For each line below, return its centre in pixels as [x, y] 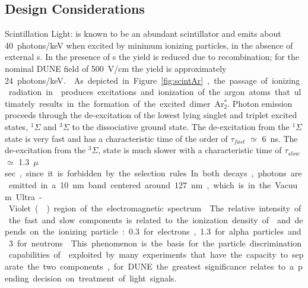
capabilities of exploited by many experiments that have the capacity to [148, 254]
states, [17, 126]
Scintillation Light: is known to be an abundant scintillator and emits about [143, 34]
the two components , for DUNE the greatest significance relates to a [161, 266]
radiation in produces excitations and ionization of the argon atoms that [149, 92]
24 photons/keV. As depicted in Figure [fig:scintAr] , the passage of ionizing [153, 80]
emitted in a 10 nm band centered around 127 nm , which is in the [140, 184]
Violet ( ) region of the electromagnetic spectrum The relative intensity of [155, 208]
